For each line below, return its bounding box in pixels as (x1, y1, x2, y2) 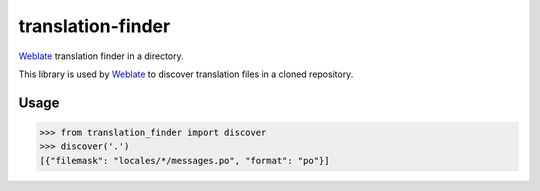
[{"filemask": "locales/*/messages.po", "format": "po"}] (39, 155, 330, 166)
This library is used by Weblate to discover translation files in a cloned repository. (18, 68, 354, 80)
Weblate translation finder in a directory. (18, 50, 184, 62)
